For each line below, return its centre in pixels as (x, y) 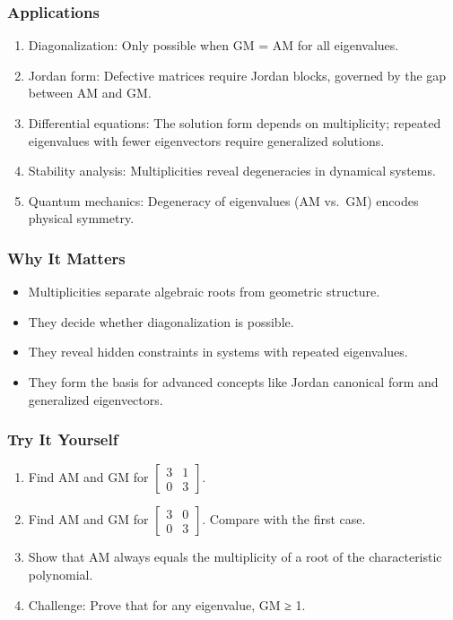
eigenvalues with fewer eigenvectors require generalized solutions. (206, 140)
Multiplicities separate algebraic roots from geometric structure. (204, 292)
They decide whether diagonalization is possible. (161, 321)
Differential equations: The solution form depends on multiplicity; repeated (235, 123)
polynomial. (61, 574)
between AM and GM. (90, 93)
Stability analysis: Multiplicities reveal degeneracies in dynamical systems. (232, 171)
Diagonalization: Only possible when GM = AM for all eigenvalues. (213, 45)
